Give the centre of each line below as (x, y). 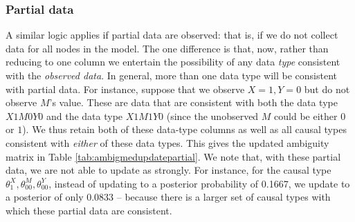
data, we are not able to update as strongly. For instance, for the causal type (169, 170)
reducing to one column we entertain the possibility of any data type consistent (173, 62)
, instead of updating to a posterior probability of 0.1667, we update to (199, 183)
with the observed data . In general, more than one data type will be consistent (172, 75)
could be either (306, 115)
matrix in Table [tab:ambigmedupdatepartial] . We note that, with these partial (173, 156)
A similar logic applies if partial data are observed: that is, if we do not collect (172, 35)
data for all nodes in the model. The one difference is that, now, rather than (167, 48)
